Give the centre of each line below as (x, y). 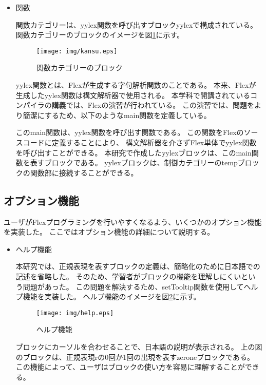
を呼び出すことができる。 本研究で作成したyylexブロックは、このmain (134, 152)
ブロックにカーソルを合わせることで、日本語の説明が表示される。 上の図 (139, 346)
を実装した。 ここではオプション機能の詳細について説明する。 (109, 232)
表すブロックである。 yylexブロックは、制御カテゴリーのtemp (134, 162)
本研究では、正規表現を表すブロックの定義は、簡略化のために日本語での (138, 266)
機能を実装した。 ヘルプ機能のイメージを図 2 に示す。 (112, 296)
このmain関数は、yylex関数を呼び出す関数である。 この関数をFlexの (130, 132)
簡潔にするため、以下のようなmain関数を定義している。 (117, 115)
